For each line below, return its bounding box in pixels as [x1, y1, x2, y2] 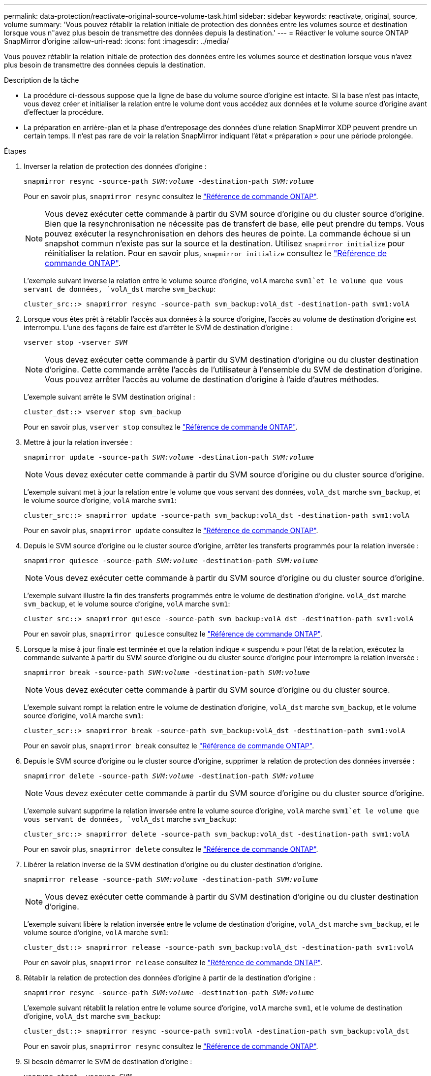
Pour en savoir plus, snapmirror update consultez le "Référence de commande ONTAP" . [24, 526, 318, 535]
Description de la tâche [4, 76, 79, 84]
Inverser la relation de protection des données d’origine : [24, 162, 207, 170]
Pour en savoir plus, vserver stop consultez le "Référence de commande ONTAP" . [24, 423, 298, 431]
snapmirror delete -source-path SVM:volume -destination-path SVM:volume [24, 772, 314, 780]
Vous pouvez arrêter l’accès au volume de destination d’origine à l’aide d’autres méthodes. [45, 374, 379, 384]
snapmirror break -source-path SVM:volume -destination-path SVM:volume [24, 669, 310, 676]
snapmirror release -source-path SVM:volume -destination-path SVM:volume [24, 875, 318, 883]
